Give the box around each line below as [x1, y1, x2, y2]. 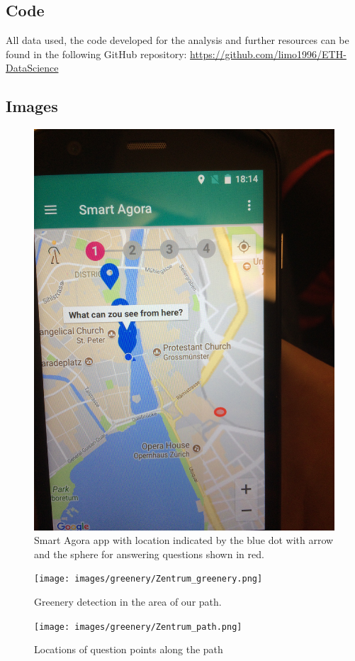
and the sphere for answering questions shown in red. [34, 546, 264, 561]
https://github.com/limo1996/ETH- [190, 46, 346, 61]
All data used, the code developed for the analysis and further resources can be [6, 33, 349, 48]
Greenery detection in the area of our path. [34, 594, 222, 609]
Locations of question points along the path [34, 642, 223, 657]
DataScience [6, 60, 59, 75]
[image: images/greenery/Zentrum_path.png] [34, 621, 242, 632]
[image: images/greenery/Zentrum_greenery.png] [34, 574, 263, 584]
